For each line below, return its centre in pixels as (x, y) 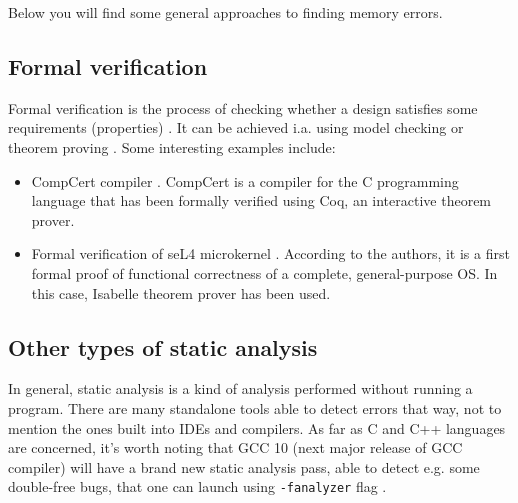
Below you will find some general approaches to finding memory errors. (225, 12)
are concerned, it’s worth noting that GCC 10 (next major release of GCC (235, 447)
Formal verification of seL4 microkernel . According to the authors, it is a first (270, 253)
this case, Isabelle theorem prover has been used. (181, 292)
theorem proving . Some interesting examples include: (172, 146)
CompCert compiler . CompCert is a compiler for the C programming (245, 180)
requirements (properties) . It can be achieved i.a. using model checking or (236, 127)
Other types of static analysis (163, 346)
